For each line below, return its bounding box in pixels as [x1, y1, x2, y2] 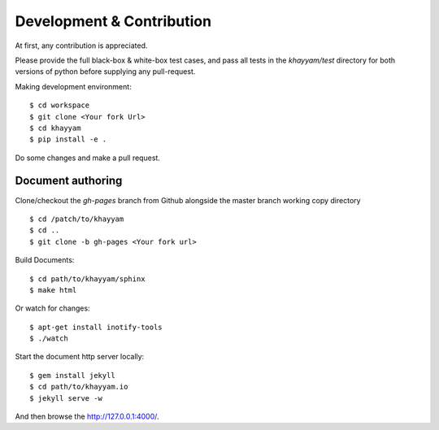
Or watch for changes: [15, 303, 90, 313]
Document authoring [15, 174, 123, 188]
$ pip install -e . [29, 135, 107, 144]
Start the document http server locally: [15, 352, 145, 362]
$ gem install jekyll [29, 371, 115, 380]
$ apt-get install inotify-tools [29, 322, 163, 332]
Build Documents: [15, 255, 75, 265]
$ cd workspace [29, 101, 90, 110]
